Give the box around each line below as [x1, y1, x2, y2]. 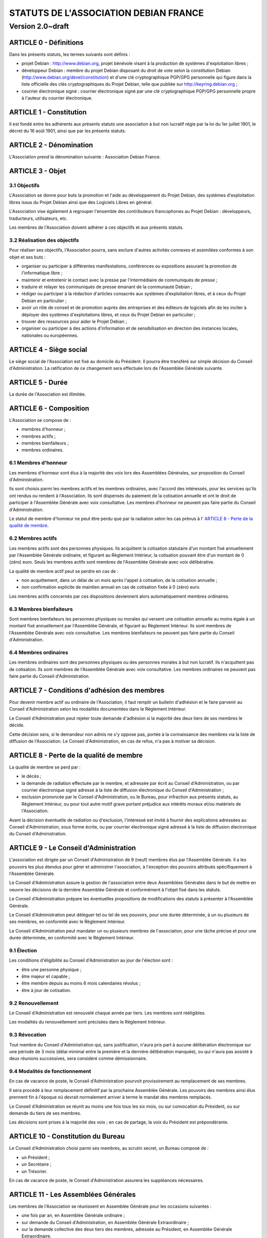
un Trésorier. [21, 1168, 48, 1174]
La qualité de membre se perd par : [9, 764, 81, 770]
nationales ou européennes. [21, 332, 79, 338]
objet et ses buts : [9, 254, 46, 260]
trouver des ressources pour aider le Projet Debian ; [21, 318, 127, 324]
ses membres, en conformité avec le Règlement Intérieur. [9, 919, 126, 925]
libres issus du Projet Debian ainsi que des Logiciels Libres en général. [9, 199, 153, 205]
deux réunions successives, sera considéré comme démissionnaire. [9, 1055, 147, 1062]
